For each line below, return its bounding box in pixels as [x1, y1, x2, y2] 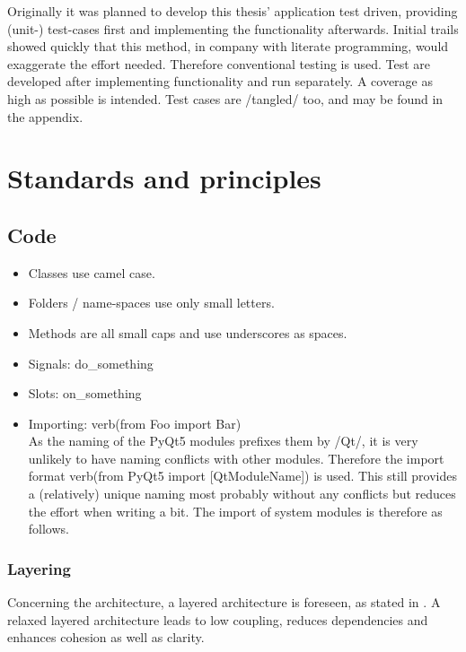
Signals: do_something [28, 353, 154, 372]
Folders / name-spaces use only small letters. [28, 293, 275, 312]
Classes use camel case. [28, 263, 155, 282]
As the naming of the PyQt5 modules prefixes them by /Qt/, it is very [28, 431, 418, 450]
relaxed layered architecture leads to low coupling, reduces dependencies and [7, 610, 428, 629]
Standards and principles [7, 160, 321, 196]
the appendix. [7, 107, 84, 126]
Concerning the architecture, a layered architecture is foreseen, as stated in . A [7, 593, 441, 612]
